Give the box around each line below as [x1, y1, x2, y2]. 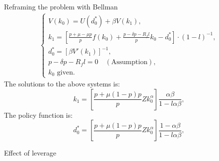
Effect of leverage [4, 148, 57, 158]
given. [57, 69, 75, 76]
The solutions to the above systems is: [4, 79, 120, 89]
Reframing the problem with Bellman [4, 1, 118, 11]
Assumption [111, 59, 147, 66]
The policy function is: [4, 109, 73, 120]
